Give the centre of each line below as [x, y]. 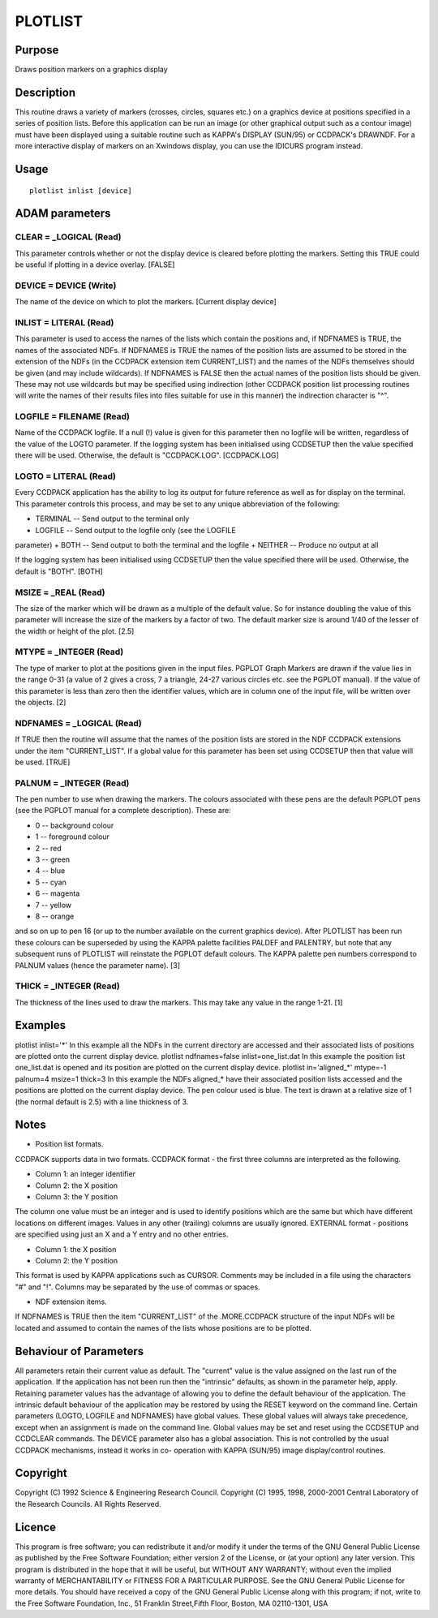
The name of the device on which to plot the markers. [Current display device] [146, 302]
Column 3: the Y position [77, 1196]
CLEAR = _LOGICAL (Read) [68, 237]
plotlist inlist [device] [81, 190]
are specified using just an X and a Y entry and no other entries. [122, 1234]
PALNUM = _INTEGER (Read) [72, 783]
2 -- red [49, 848]
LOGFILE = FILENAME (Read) [72, 416]
